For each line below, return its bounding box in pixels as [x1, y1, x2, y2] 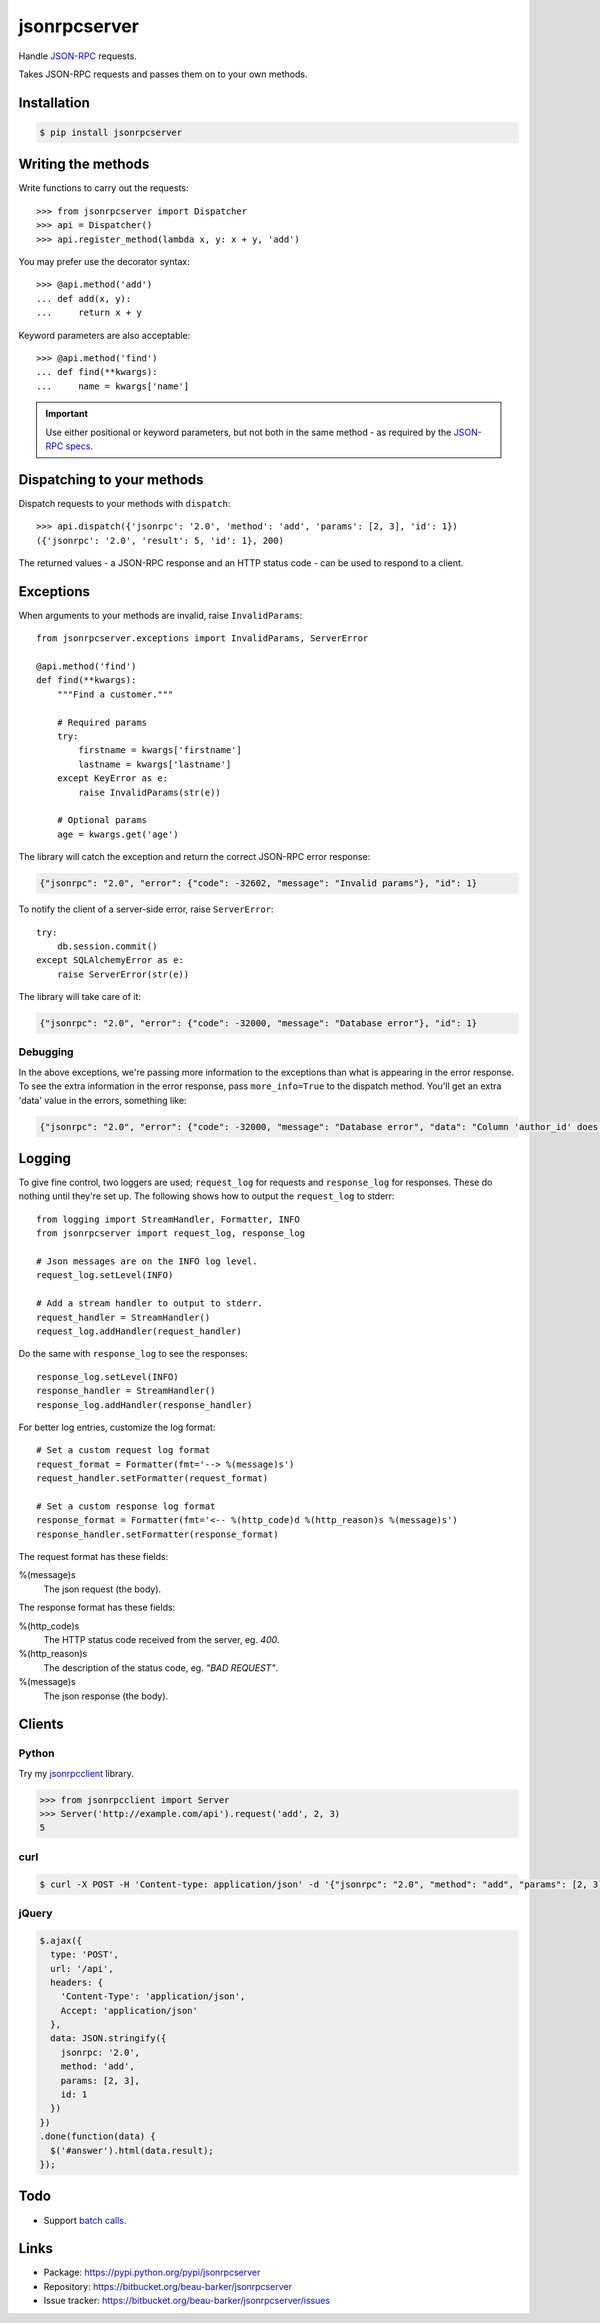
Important [45, 408, 89, 420]
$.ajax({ [39, 1935, 83, 1946]
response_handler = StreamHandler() [36, 1385, 216, 1397]
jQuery [18, 1906, 53, 1920]
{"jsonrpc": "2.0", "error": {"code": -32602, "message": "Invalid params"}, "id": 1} [39, 878, 478, 889]
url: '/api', [50, 1963, 114, 1974]
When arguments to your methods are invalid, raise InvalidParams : [18, 609, 303, 621]
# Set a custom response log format [36, 1500, 216, 1512]
